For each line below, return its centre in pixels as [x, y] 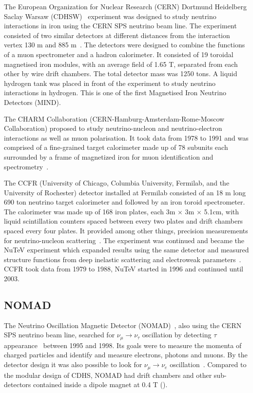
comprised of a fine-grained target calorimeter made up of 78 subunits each [116, 147]
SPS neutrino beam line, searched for [59, 335]
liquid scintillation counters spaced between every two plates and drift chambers [124, 221]
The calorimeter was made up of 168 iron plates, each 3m [90, 211]
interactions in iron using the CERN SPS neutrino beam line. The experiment [120, 26]
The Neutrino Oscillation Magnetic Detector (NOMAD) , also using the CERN [123, 325]
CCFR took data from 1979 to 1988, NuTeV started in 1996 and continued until [124, 269]
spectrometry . [26, 166]
